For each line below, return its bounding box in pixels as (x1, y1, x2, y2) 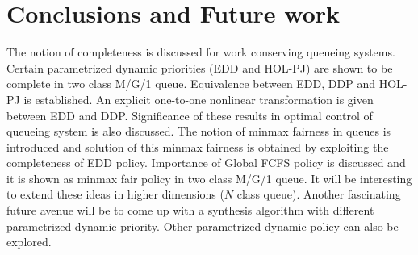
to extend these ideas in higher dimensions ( (6, 186, 224, 203)
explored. (6, 233, 52, 250)
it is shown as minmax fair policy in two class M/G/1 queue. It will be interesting (6, 169, 412, 186)
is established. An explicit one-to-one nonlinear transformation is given (23, 90, 374, 107)
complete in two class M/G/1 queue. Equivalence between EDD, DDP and (6, 75, 375, 92)
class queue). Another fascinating (236, 186, 401, 203)
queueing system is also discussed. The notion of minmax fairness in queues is (6, 123, 391, 140)
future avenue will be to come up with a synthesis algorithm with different (6, 202, 374, 219)
